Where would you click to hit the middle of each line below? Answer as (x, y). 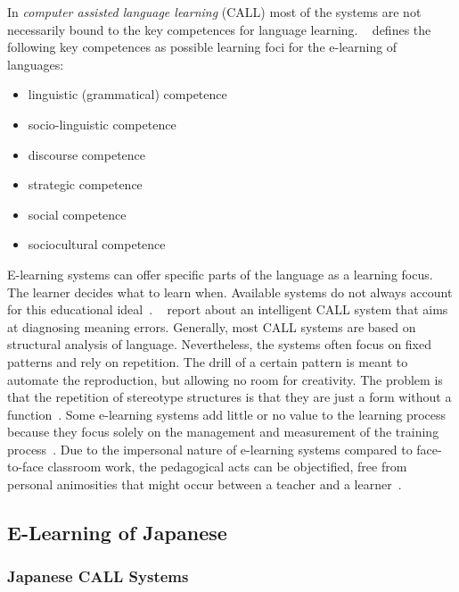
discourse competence (87, 154)
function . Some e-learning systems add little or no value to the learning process (227, 414)
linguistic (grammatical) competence (127, 94)
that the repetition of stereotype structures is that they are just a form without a (229, 397)
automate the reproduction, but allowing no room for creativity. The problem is (225, 379)
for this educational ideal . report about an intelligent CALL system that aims (228, 309)
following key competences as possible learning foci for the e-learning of (202, 47)
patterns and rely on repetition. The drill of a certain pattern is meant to (208, 361)
